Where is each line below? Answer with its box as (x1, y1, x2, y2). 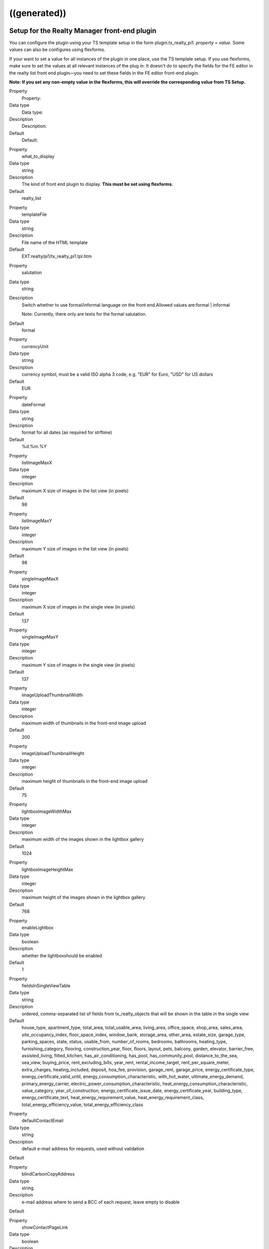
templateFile (21, 211, 47, 217)
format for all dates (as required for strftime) (21, 430, 112, 436)
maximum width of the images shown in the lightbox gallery (21, 836, 144, 842)
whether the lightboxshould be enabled (21, 952, 102, 959)
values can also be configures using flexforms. (9, 46, 106, 52)
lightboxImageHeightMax (21, 866, 73, 872)
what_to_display (21, 153, 55, 159)
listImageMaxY (21, 518, 52, 524)
